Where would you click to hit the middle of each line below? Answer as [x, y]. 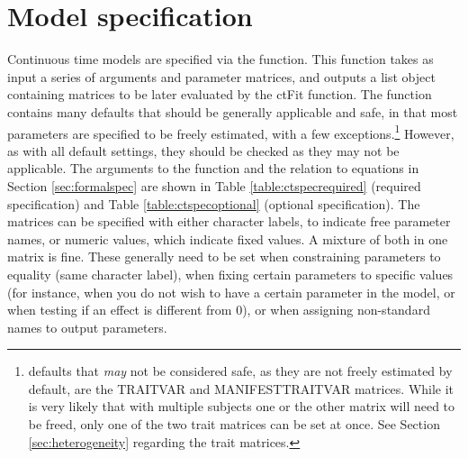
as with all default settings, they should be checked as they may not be [203, 150]
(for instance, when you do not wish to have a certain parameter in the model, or [231, 292]
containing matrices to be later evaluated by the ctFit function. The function [220, 94]
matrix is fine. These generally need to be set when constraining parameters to [224, 256]
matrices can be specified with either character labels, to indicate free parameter [229, 221]
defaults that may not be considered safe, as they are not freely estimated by [240, 371]
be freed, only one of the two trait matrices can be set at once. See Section [234, 424]
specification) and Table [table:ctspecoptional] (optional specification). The [214, 203]
